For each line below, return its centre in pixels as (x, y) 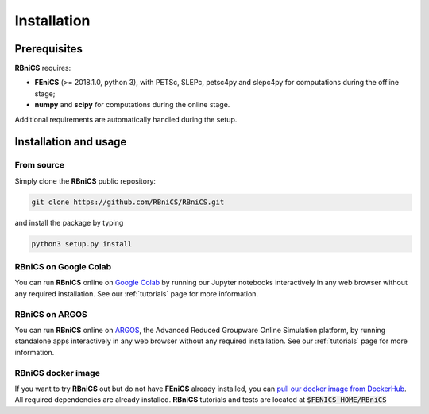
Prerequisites (48, 49)
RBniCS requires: (43, 68)
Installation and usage (71, 142)
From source (40, 165)
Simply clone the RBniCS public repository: (85, 181)
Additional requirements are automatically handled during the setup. (126, 119)
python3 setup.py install (82, 244)
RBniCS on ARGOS (51, 314)
